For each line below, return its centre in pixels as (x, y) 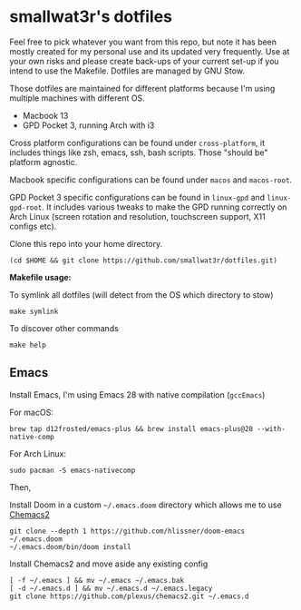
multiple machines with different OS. (77, 98)
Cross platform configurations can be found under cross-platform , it (137, 143)
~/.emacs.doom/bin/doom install (70, 546)
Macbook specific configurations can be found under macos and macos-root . (151, 180)
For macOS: (32, 412)
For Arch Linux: (38, 453)
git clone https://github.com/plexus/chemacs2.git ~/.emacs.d (129, 596)
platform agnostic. (44, 162)
